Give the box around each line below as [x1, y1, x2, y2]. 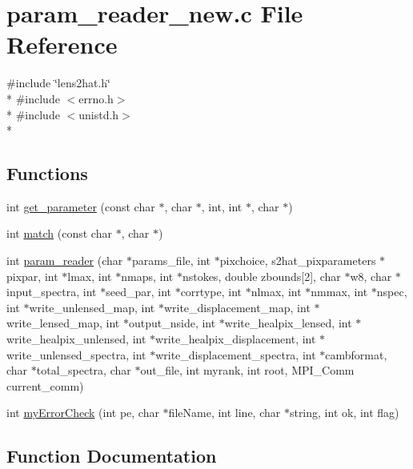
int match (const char [6, 225, 112, 242]
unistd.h [78, 106, 119, 122]
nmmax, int [311, 283, 368, 300]
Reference [6, 28, 118, 61]
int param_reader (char [6, 252, 123, 269]
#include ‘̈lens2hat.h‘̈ [6, 74, 110, 91]
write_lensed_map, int [6, 315, 120, 331]
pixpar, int [6, 267, 58, 284]
